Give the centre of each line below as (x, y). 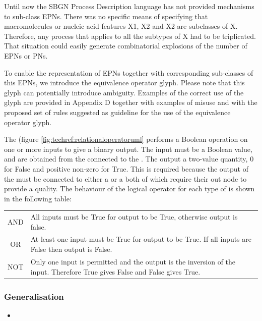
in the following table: (38, 198)
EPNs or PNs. (26, 55)
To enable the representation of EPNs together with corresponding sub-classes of (129, 72)
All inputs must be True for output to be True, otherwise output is (134, 217)
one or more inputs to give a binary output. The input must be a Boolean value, (128, 149)
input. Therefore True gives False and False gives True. (115, 271)
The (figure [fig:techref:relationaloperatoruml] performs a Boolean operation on (126, 139)
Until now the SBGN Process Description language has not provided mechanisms (129, 6)
